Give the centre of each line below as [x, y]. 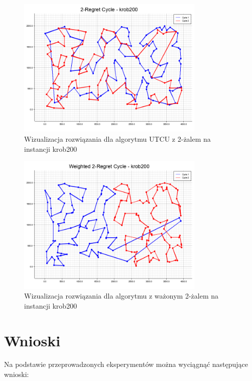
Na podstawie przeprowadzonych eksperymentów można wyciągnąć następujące [126, 364]
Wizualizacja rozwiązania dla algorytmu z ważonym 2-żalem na [121, 296]
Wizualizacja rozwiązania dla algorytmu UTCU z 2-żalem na [117, 138]
